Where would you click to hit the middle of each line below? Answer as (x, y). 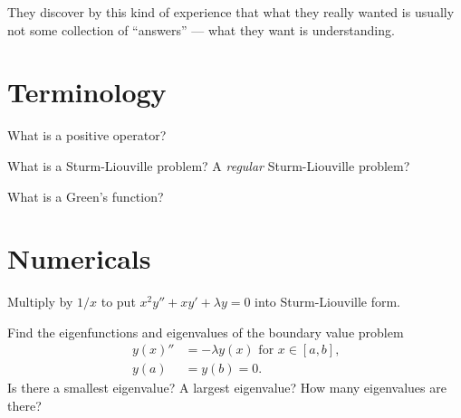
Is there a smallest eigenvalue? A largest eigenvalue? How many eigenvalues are (227, 388)
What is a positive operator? (87, 135)
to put (118, 302)
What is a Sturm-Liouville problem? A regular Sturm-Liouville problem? (209, 165)
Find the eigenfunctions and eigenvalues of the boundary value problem (206, 332)
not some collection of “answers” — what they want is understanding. (201, 29)
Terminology (87, 92)
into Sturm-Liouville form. (328, 302)
